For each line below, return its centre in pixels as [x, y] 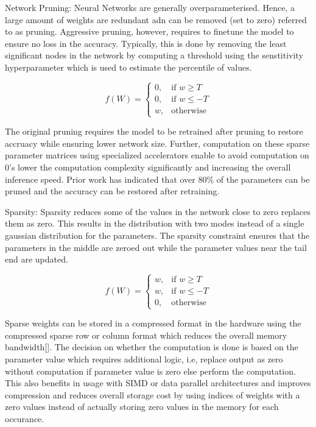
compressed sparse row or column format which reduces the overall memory [146, 335]
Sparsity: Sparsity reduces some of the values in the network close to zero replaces [158, 211]
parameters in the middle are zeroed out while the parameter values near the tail [156, 247]
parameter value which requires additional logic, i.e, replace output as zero [144, 359]
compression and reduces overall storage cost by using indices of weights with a [153, 394]
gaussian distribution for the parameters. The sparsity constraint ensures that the [157, 235]
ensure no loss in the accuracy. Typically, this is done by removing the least [146, 43]
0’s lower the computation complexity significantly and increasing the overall [148, 167]
